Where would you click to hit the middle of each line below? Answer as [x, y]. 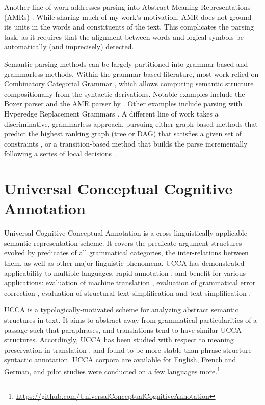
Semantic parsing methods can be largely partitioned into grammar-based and [126, 63]
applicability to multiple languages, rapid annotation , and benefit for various [125, 272]
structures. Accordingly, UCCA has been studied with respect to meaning [119, 340]
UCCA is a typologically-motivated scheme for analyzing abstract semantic [121, 310]
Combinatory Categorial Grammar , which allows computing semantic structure [129, 84]
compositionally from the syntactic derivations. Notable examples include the [125, 93]
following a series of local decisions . [60, 153]
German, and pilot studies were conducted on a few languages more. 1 [112, 370]
